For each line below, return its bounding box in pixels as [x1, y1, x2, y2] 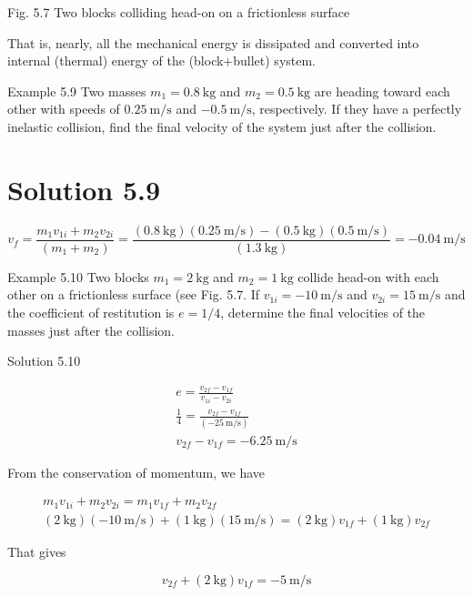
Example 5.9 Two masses [7, 81, 146, 100]
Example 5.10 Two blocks [7, 267, 149, 286]
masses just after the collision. [7, 320, 175, 339]
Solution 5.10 [7, 351, 81, 370]
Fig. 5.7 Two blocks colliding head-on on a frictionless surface [7, 3, 350, 21]
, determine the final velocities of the [220, 302, 426, 321]
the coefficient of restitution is [7, 302, 175, 321]
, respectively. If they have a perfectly [251, 99, 462, 118]
